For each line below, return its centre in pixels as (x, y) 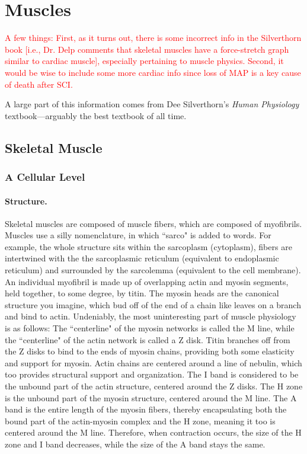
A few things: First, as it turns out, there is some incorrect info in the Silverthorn (153, 38)
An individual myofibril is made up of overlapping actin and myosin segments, (147, 281)
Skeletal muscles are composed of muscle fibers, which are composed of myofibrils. (153, 223)
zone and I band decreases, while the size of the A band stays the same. (135, 444)
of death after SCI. (39, 84)
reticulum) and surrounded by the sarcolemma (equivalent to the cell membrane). (153, 270)
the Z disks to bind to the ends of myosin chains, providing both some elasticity (150, 351)
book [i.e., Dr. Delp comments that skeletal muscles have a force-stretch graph (147, 49)
